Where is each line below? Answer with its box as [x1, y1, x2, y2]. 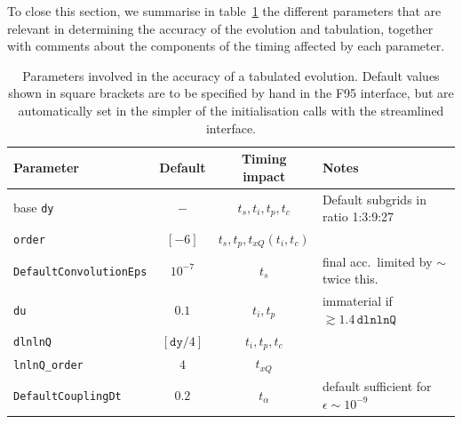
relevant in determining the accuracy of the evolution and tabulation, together [7, 19, 434, 37]
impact [243, 166, 286, 185]
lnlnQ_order [13, 358, 84, 372]
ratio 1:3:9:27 [322, 207, 394, 226]
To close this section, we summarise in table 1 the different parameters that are [7, 2, 442, 20]
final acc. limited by [322, 252, 433, 270]
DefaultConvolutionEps [13, 265, 147, 278]
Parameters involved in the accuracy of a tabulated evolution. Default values [22, 66, 440, 84]
